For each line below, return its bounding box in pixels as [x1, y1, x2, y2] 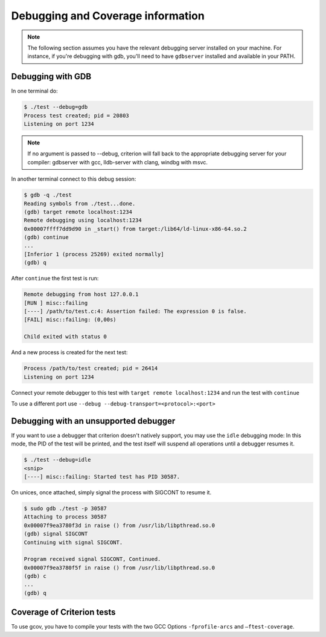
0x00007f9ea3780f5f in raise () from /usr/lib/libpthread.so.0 [24, 564, 216, 571]
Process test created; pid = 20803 [24, 112, 129, 119]
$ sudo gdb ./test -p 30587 [24, 505, 107, 512]
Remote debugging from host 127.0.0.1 [24, 291, 139, 298]
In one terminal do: [11, 88, 58, 95]
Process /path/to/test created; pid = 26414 [24, 365, 158, 372]
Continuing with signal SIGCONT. [24, 538, 123, 546]
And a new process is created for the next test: [11, 349, 128, 356]
